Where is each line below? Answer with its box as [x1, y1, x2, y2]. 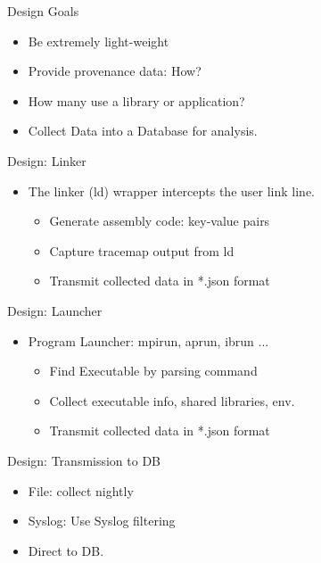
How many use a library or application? [28, 91, 245, 110]
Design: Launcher [7, 301, 103, 319]
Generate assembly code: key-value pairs [49, 211, 270, 230]
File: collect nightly [28, 481, 134, 500]
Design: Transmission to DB [7, 451, 161, 469]
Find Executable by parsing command [49, 361, 258, 380]
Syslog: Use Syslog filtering [28, 511, 176, 530]
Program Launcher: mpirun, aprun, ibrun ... [28, 331, 269, 350]
